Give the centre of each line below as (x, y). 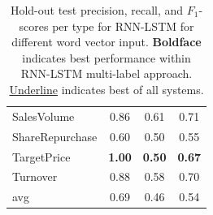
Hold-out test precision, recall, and (97, 10)
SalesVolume (43, 116)
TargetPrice (41, 156)
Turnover (35, 176)
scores (34, 26)
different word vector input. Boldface (106, 42)
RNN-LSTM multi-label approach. (106, 73)
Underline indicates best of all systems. (106, 89)
